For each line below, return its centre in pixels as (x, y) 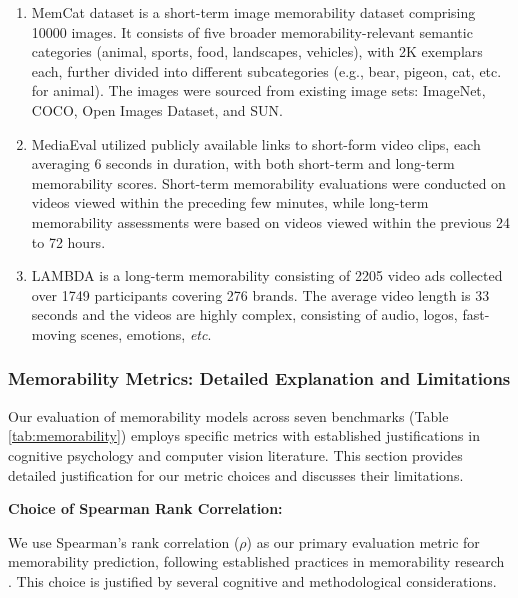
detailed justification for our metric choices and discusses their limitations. (236, 474)
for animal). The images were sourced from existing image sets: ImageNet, (258, 90)
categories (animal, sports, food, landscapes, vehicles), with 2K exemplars (257, 51)
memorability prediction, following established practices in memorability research (256, 561)
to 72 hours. (68, 241)
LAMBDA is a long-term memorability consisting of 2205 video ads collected (267, 275)
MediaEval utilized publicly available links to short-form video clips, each (256, 143)
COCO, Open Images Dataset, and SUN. (157, 109)
